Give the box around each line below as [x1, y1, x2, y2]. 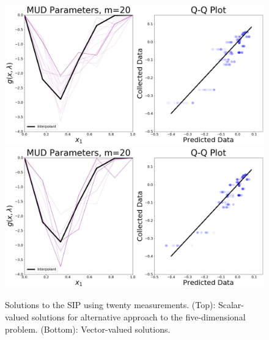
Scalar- [218, 298, 245, 311]
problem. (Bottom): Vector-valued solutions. [5, 322, 171, 335]
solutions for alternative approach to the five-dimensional [31, 310, 246, 323]
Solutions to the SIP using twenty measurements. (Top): [5, 298, 216, 311]
